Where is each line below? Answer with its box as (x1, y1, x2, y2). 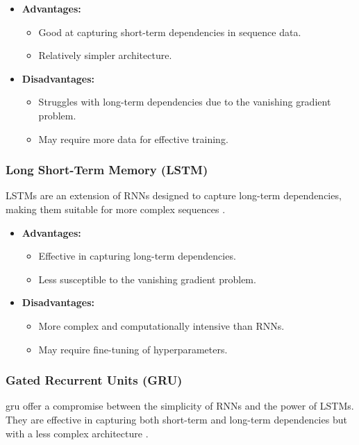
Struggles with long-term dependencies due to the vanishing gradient (38, 94, 331, 109)
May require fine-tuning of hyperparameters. (38, 342, 228, 356)
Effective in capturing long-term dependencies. (38, 249, 236, 263)
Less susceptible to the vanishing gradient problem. (38, 271, 256, 286)
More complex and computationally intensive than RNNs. (38, 318, 285, 333)
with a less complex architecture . (6, 426, 149, 440)
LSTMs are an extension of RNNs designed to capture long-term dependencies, (6, 188, 342, 203)
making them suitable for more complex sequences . (6, 201, 226, 216)
